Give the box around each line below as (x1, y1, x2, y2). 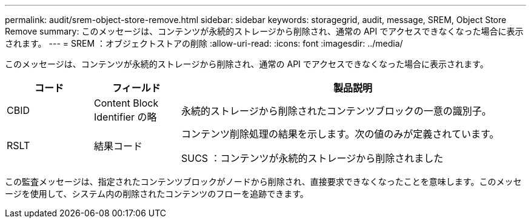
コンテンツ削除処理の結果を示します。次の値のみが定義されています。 (181, 128, 499, 140)
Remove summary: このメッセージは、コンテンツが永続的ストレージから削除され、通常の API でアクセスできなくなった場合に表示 (5, 26, 524, 36)
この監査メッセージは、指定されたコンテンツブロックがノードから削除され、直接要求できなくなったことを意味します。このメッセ (5, 176, 522, 187)
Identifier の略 (93, 111, 157, 123)
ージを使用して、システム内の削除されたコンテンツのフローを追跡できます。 (5, 188, 309, 199)
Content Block (93, 97, 159, 109)
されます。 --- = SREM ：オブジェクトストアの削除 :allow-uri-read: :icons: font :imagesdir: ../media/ (5, 38, 403, 48)
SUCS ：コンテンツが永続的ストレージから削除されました (181, 152, 444, 164)
